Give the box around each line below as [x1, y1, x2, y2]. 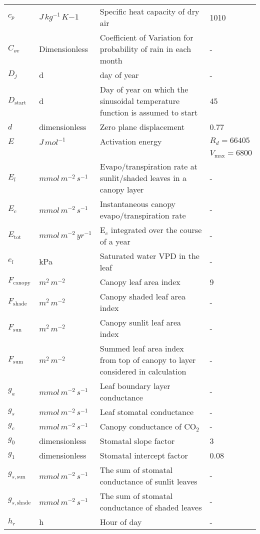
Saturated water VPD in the [99, 249, 199, 261]
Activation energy [99, 135, 162, 147]
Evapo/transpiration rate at [99, 160, 197, 172]
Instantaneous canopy [99, 197, 176, 209]
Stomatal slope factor [99, 434, 175, 446]
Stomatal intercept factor [99, 449, 188, 461]
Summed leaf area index [99, 342, 184, 354]
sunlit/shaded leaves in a [99, 171, 186, 183]
